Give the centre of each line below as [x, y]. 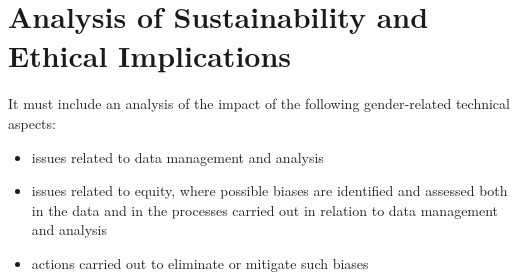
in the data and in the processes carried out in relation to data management [265, 209]
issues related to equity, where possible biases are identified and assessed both [269, 190]
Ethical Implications [150, 55]
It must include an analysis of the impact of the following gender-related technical [259, 103]
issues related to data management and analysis [177, 156]
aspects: [32, 122]
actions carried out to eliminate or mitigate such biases [200, 262]
